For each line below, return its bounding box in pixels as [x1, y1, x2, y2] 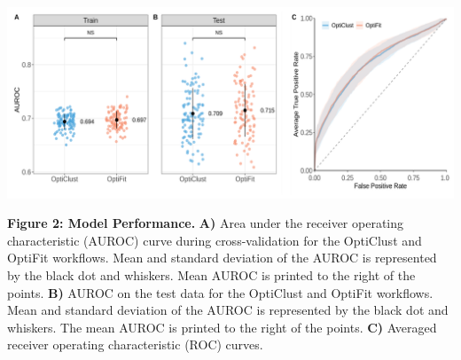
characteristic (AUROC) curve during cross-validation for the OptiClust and [7, 231, 422, 249]
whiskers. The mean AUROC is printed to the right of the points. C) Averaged [7, 317, 437, 336]
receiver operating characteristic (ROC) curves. [7, 335, 263, 354]
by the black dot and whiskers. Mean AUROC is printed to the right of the [7, 265, 416, 284]
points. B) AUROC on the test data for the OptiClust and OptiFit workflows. [7, 283, 434, 301]
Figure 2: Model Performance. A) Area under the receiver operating [7, 214, 404, 232]
